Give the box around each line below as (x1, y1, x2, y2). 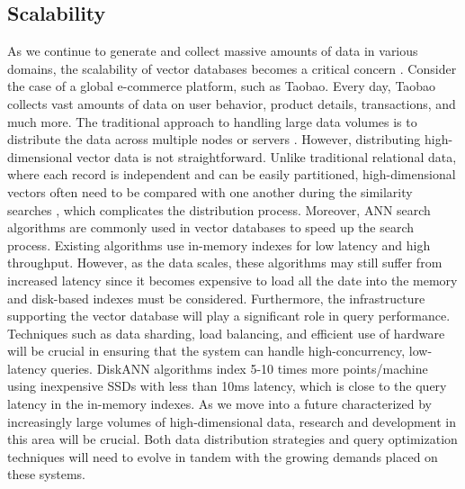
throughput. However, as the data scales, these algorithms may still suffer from (7, 253, 443, 272)
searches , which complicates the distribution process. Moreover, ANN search (7, 200, 431, 219)
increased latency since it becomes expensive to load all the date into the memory (7, 270, 458, 289)
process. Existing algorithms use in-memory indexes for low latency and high (7, 235, 431, 254)
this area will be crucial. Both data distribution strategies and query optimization (7, 430, 458, 448)
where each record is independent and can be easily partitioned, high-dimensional (7, 165, 456, 184)
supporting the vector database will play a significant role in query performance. (7, 306, 451, 325)
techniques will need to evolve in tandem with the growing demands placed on (7, 447, 438, 466)
